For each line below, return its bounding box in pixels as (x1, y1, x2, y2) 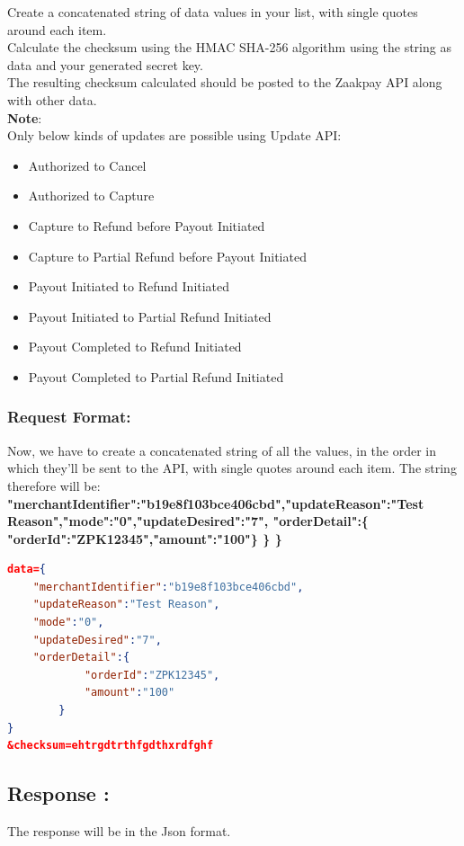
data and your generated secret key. (7, 55, 203, 74)
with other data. (7, 90, 97, 109)
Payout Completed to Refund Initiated (28, 337, 242, 356)
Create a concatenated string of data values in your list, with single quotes (7, 3, 418, 21)
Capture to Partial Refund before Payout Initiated (28, 246, 307, 265)
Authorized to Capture (28, 186, 155, 205)
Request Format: (7, 405, 131, 428)
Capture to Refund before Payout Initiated (28, 216, 265, 235)
